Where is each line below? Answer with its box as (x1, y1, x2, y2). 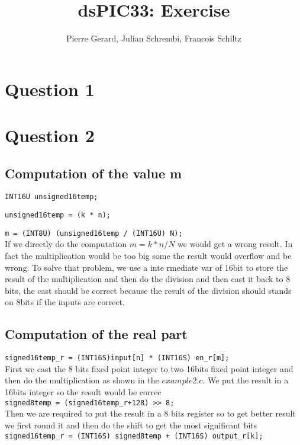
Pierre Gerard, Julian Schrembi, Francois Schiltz (66, 32, 242, 44)
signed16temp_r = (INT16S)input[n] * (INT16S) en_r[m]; (5, 354, 230, 363)
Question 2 (5, 123, 95, 148)
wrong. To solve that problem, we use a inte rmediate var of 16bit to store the (5, 261, 288, 273)
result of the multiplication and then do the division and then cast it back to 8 (5, 273, 291, 285)
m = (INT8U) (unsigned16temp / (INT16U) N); (5, 229, 183, 238)
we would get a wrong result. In (178, 238, 293, 250)
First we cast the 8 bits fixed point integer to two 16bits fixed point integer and (5, 362, 293, 374)
